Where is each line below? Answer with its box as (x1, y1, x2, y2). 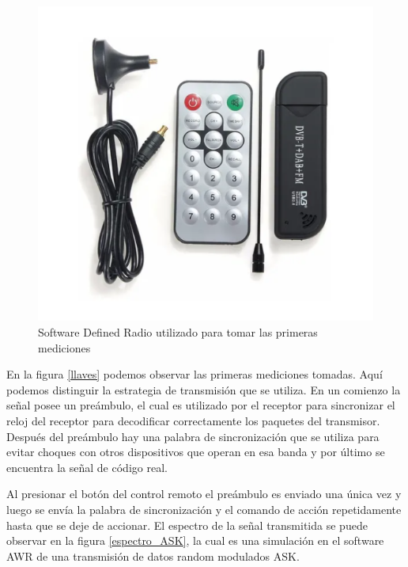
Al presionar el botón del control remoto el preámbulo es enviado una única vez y (6, 485, 402, 502)
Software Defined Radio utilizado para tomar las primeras (38, 324, 318, 341)
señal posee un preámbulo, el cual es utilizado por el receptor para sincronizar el (6, 397, 395, 413)
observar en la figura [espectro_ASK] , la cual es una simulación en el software (6, 532, 384, 549)
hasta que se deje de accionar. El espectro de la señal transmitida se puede (6, 516, 368, 533)
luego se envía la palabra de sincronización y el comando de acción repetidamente (6, 500, 402, 517)
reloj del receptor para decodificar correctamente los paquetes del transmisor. (6, 413, 380, 428)
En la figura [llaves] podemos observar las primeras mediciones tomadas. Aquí (6, 366, 383, 382)
